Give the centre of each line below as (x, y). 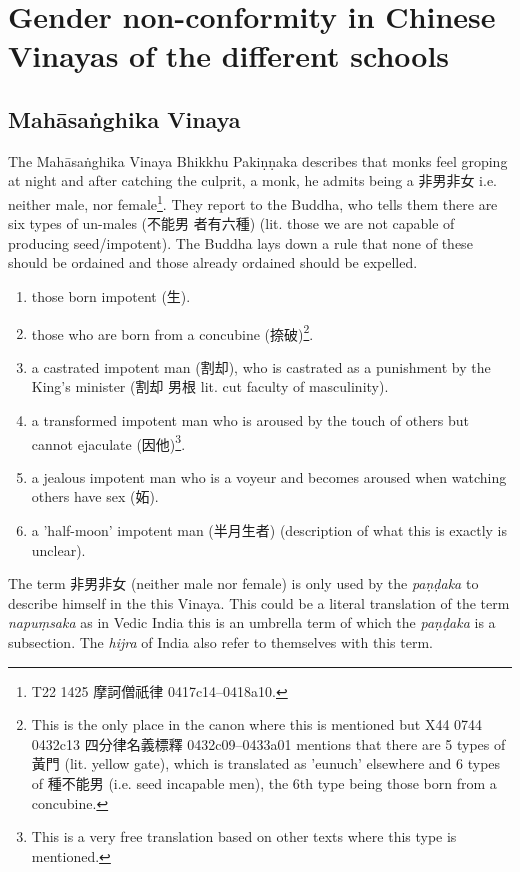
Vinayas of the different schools (229, 55)
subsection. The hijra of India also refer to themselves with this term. (220, 642)
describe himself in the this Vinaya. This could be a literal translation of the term (259, 602)
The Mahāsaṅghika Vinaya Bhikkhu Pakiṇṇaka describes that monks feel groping (258, 160)
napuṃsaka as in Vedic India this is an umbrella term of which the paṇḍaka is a (252, 622)
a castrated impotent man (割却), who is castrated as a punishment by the (261, 366)
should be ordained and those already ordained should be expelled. (213, 262)
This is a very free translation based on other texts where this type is (244, 836)
